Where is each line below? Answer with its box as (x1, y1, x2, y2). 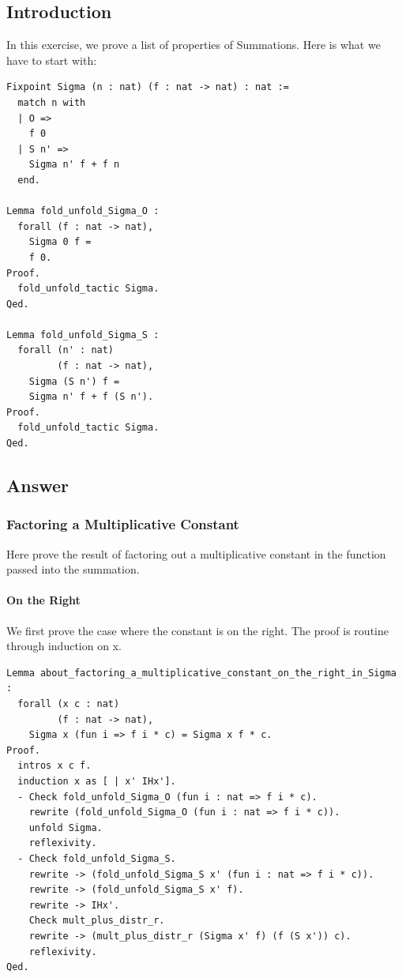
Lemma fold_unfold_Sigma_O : (6, 205, 160, 217)
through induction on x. (6, 638, 122, 654)
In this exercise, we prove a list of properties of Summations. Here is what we (6, 36, 381, 53)
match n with (17, 96, 86, 108)
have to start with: (6, 51, 97, 68)
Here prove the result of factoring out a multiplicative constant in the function (6, 545, 386, 562)
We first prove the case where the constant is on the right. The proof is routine (6, 622, 389, 638)
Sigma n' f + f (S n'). (28, 391, 154, 403)
